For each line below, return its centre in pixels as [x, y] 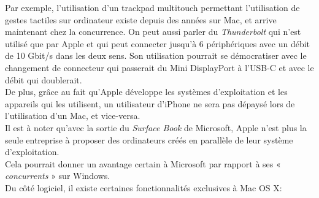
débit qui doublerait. [44, 79]
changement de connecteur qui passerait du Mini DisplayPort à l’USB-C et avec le [159, 67]
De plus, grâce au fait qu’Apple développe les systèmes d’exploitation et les [146, 92]
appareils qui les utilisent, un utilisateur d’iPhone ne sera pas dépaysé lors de [150, 103]
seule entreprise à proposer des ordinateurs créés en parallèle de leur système [149, 139]
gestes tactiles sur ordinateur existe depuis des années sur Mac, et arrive [141, 19]
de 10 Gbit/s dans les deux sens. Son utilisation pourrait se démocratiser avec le [156, 55]
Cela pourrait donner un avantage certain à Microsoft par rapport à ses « [143, 163]
